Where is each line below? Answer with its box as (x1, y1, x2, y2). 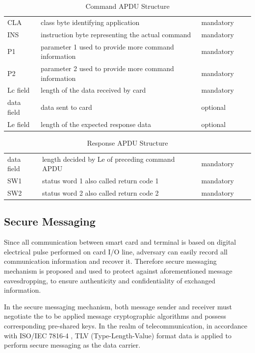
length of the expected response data (41, 119, 152, 129)
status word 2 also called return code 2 (42, 187, 159, 198)
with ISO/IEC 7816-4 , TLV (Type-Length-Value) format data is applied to (4, 330, 231, 340)
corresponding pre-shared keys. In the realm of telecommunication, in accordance (4, 320, 248, 330)
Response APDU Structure (87, 137, 168, 148)
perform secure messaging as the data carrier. (4, 340, 141, 350)
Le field (7, 119, 30, 129)
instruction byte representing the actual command (41, 29, 191, 39)
